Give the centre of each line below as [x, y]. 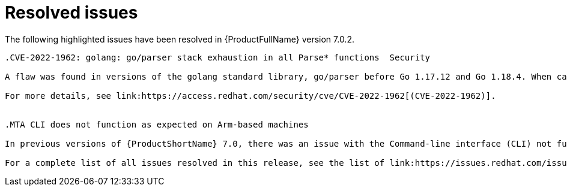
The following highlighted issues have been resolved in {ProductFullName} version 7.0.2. [180, 39]
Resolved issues [71, 13]
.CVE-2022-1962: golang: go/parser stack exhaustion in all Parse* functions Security [218, 57]
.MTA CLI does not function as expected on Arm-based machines [157, 124]
